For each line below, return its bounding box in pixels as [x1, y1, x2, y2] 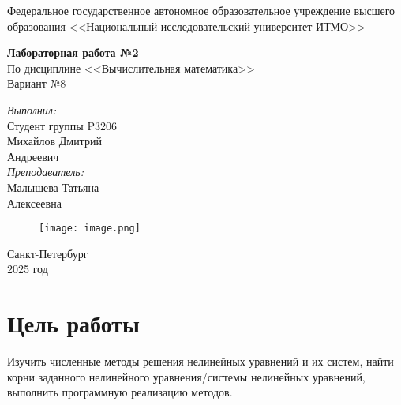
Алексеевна [7, 194, 62, 211]
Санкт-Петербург [7, 245, 88, 261]
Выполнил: [7, 101, 57, 118]
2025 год [7, 261, 48, 277]
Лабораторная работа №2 [7, 44, 139, 61]
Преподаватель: [7, 163, 84, 180]
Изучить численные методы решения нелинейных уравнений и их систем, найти [7, 353, 394, 369]
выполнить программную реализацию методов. [7, 384, 233, 400]
